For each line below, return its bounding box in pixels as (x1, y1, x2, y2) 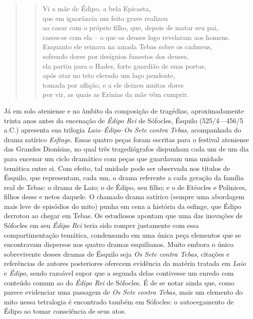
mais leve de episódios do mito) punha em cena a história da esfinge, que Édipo (4, 201, 242, 211)
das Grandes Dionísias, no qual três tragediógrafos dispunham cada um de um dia (4, 144, 249, 154)
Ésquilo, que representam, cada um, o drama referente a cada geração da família (4, 172, 244, 183)
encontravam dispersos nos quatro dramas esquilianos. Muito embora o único (4, 239, 234, 249)
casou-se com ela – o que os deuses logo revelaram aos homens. (42, 32, 230, 42)
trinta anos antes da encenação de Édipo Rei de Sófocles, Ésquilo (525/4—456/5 (4, 115, 243, 125)
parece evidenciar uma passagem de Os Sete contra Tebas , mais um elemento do (4, 287, 243, 297)
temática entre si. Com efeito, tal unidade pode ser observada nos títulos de (4, 163, 230, 173)
